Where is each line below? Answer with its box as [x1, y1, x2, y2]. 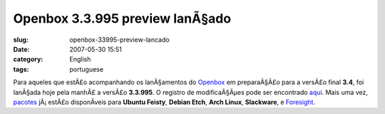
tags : [13, 64, 29, 74]
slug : [13, 35, 29, 44]
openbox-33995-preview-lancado [69, 35, 170, 44]
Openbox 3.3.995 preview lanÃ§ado [13, 11, 232, 26]
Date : [13, 45, 30, 53]
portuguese [69, 64, 103, 74]
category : [13, 55, 43, 64]
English [69, 55, 91, 64]
